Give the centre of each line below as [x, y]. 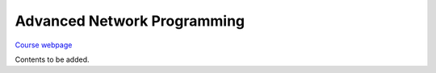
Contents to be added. [52, 59]
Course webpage [44, 45]
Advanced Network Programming [130, 21]
